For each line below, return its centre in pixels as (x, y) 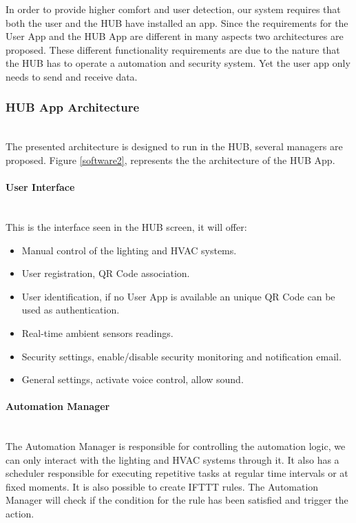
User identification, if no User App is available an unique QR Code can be (178, 296)
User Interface (40, 187)
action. (20, 514)
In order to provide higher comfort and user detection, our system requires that (173, 9)
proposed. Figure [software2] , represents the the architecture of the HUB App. (170, 160)
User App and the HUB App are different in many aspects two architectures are (175, 36)
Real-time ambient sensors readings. (97, 332)
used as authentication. (71, 310)
